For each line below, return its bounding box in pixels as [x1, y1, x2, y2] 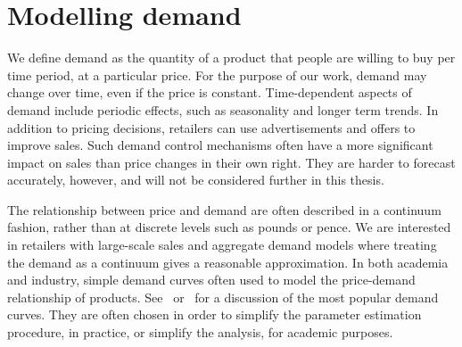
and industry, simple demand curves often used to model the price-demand [7, 270, 416, 289]
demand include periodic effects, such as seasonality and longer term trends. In [7, 100, 439, 119]
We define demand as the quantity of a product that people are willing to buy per [7, 48, 456, 67]
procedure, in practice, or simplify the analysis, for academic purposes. [7, 323, 393, 342]
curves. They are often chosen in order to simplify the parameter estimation [7, 305, 422, 324]
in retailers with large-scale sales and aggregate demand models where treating [7, 235, 437, 254]
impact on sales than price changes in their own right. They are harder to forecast [7, 153, 456, 171]
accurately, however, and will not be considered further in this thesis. [7, 170, 384, 189]
